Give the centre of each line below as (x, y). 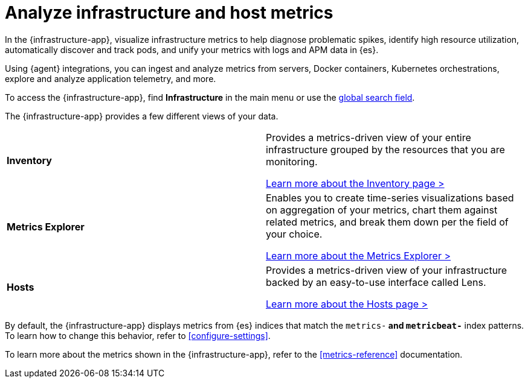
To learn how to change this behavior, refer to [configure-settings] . (138, 335)
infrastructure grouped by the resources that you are (385, 149)
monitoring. (292, 161)
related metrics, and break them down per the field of (387, 222)
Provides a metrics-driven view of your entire (369, 137)
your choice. (294, 234)
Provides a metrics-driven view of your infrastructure (387, 270)
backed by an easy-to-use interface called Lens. (376, 282)
